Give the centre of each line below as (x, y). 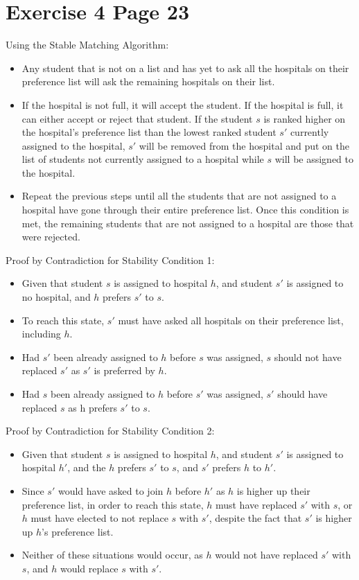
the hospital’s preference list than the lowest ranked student (149, 132)
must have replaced (256, 504)
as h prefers (93, 407)
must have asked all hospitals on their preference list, (231, 320)
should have (303, 394)
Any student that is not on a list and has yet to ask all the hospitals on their (185, 68)
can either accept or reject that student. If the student (137, 118)
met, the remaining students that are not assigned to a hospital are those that (188, 223)
